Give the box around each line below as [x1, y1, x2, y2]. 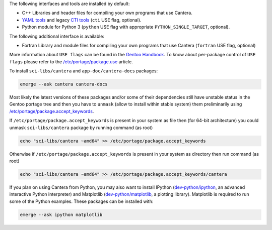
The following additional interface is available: [9, 33, 104, 39]
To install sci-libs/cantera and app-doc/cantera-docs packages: [9, 68, 158, 74]
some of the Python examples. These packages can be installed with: [9, 198, 154, 204]
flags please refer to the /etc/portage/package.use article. [9, 58, 133, 65]
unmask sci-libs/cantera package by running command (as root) [9, 125, 153, 131]
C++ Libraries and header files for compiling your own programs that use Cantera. [22, 10, 192, 16]
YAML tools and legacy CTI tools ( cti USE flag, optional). [22, 17, 142, 23]
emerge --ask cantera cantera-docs [20, 81, 108, 87]
